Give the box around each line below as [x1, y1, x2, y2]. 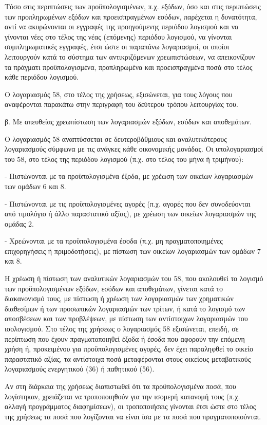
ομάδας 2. [5, 218, 34, 229]
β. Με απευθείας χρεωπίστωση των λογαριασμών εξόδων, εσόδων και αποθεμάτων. [5, 116, 252, 126]
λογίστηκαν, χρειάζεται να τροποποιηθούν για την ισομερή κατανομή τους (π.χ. [5, 391, 240, 401]
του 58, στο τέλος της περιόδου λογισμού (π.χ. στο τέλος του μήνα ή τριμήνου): [5, 153, 244, 164]
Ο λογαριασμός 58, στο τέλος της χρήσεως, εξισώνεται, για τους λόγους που [5, 88, 233, 99]
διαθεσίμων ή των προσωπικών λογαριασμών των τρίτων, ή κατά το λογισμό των [5, 303, 245, 313]
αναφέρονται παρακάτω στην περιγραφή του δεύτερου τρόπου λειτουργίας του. [5, 99, 238, 109]
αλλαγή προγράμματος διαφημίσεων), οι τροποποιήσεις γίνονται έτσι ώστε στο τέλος [5, 401, 256, 412]
